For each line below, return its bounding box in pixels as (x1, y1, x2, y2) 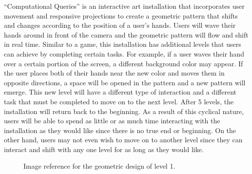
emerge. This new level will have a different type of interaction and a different (4, 87, 236, 97)
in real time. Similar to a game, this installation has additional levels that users (4, 39, 241, 49)
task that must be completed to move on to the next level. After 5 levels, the (4, 96, 234, 106)
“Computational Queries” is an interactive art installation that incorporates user (4, 1, 245, 11)
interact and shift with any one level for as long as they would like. (4, 144, 204, 154)
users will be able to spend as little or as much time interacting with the (4, 116, 220, 126)
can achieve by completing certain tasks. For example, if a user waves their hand (4, 48, 244, 58)
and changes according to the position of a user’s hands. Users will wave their (4, 20, 236, 30)
